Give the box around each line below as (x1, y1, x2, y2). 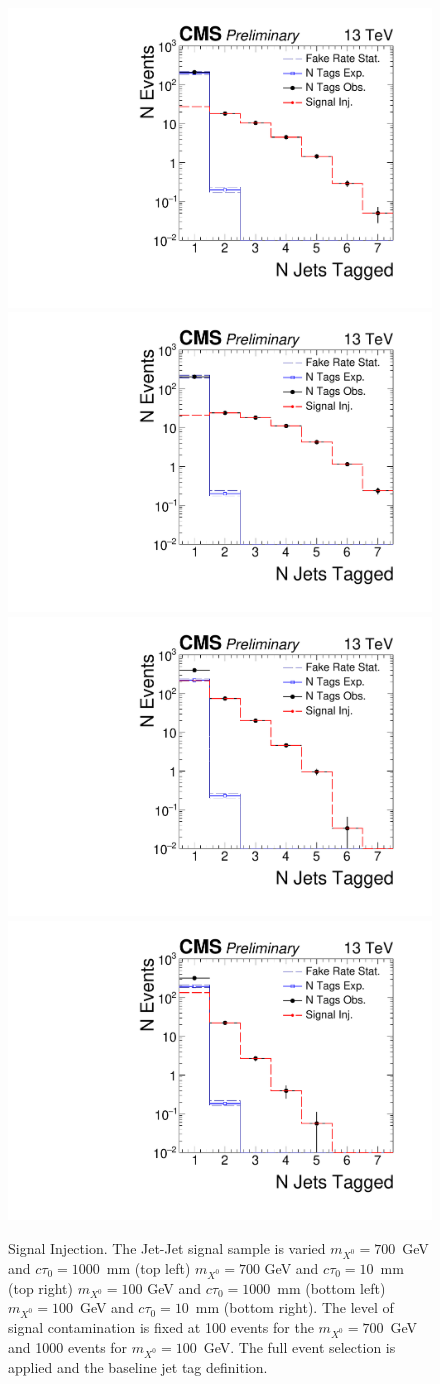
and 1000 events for (8, 1336, 128, 1357)
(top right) (8, 1277, 74, 1298)
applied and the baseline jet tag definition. (8, 1356, 268, 1377)
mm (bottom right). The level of (195, 1297, 394, 1318)
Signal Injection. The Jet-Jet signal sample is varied (8, 1238, 326, 1258)
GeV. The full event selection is (203, 1336, 396, 1357)
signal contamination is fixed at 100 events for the (8, 1317, 314, 1337)
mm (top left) (106, 1257, 191, 1278)
